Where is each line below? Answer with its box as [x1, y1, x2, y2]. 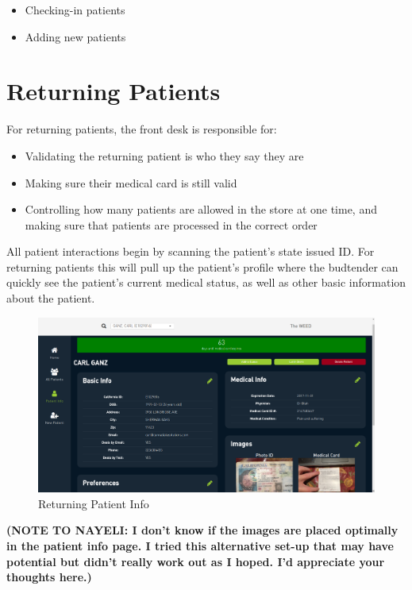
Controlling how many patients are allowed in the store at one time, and [25, 201, 377, 218]
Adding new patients [25, 28, 126, 44]
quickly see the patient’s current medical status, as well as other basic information [6, 274, 406, 291]
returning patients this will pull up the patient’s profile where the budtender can [6, 258, 399, 275]
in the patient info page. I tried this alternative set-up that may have [6, 537, 394, 553]
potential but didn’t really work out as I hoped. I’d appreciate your [6, 553, 385, 569]
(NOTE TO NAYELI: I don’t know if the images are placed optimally [6, 522, 399, 538]
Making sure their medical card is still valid [25, 174, 237, 191]
